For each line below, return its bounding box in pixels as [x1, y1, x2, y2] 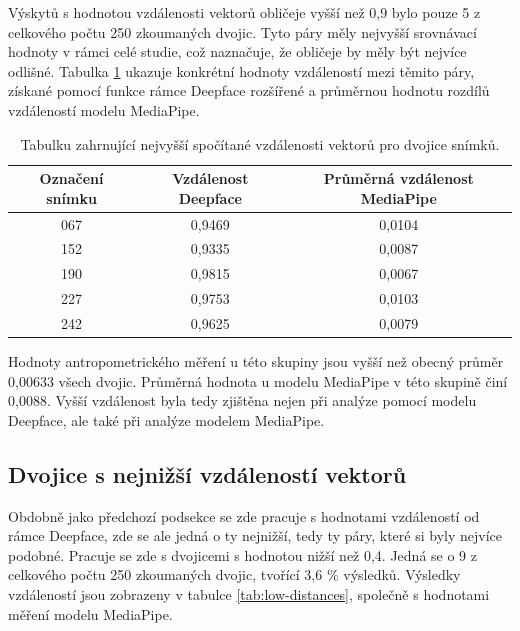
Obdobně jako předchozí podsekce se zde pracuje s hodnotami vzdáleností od [8, 505, 480, 526]
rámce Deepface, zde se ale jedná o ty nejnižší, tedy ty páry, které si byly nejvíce [8, 525, 502, 546]
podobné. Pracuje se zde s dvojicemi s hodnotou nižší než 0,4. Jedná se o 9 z [8, 544, 477, 565]
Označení [39, 168, 104, 189]
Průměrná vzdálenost [323, 168, 474, 189]
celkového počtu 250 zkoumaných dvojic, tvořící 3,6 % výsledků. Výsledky [8, 564, 461, 585]
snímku [46, 187, 97, 208]
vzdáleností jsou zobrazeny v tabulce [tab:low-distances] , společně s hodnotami [8, 584, 490, 605]
